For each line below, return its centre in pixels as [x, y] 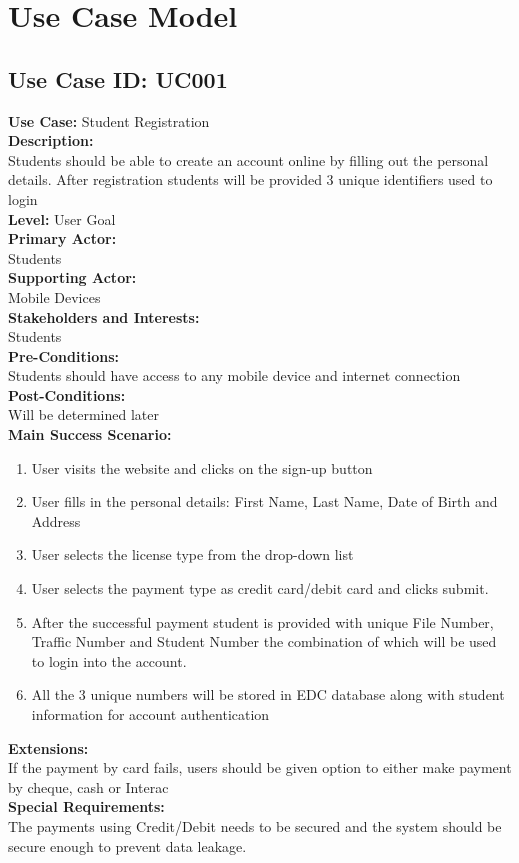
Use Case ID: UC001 [118, 78]
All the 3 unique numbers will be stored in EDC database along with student [268, 694]
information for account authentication [150, 714]
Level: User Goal [62, 218]
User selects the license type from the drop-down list [192, 554]
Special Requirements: [86, 806]
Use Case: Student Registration [109, 120]
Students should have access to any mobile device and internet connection [234, 375]
